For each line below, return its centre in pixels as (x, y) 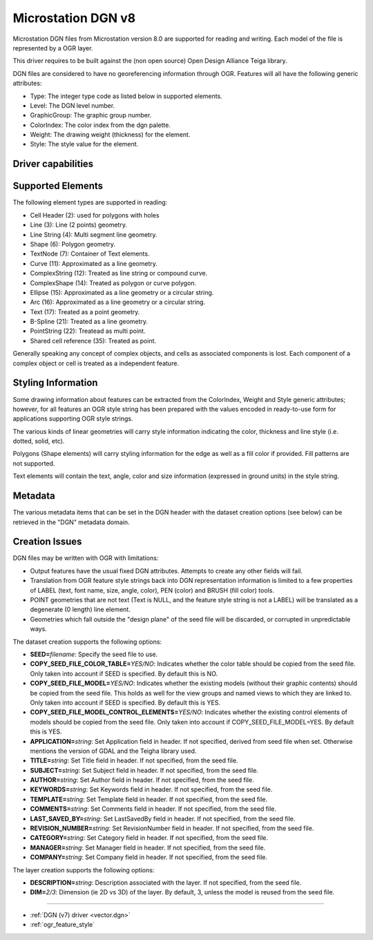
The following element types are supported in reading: (90, 202)
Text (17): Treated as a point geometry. (85, 311)
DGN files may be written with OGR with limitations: (86, 558)
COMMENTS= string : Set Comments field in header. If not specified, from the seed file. (153, 809)
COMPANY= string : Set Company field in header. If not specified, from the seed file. (149, 857)
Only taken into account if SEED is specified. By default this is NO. (124, 673)
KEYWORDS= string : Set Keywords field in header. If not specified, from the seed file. (151, 789)
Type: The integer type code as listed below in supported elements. (126, 96)
